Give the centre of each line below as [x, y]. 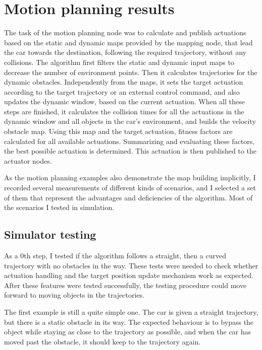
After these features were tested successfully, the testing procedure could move [125, 285]
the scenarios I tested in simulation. [59, 207]
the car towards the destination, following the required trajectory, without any [125, 52]
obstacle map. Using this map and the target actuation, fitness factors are [118, 131]
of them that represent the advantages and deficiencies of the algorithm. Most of [128, 197]
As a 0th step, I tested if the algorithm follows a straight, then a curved [115, 256]
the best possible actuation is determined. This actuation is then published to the [130, 151]
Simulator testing [50, 234]
